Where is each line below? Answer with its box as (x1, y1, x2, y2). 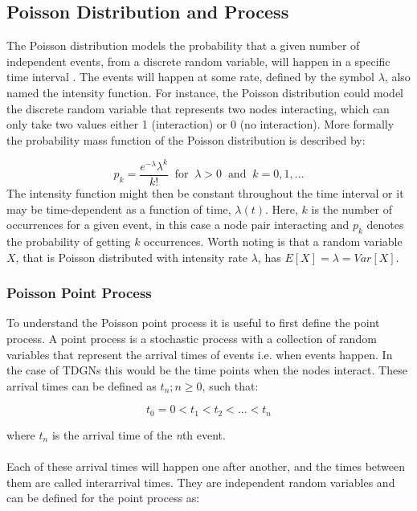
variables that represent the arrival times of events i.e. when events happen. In (6, 345, 393, 362)
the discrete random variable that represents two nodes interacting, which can (6, 100, 390, 117)
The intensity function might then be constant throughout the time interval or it (6, 184, 404, 201)
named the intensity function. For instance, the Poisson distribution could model (6, 84, 404, 100)
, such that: (202, 377, 259, 394)
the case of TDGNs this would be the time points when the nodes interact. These (6, 362, 407, 378)
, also (384, 68, 411, 85)
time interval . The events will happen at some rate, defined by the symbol (6, 68, 375, 85)
